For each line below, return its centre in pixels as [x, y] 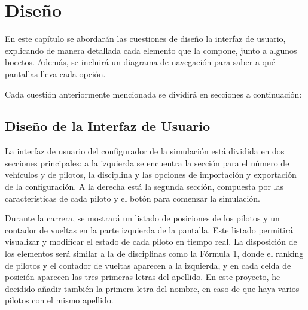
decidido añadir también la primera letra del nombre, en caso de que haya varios [152, 288]
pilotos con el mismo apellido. [59, 300]
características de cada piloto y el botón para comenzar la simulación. [132, 198]
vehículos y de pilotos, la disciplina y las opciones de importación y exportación [151, 174]
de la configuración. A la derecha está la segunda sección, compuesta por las [144, 186]
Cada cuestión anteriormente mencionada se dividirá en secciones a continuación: [153, 94]
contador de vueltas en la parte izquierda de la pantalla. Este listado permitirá [149, 230]
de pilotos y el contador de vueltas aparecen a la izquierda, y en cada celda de [148, 265]
